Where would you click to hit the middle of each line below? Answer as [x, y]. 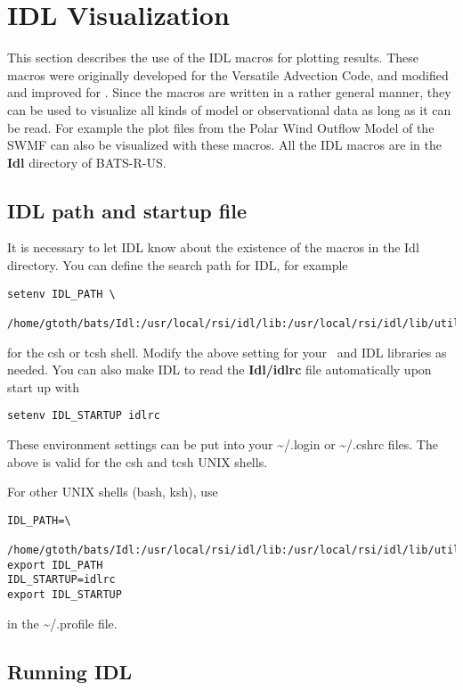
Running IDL [70, 671]
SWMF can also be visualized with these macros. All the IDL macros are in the [224, 145]
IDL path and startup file [127, 210]
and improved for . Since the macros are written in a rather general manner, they [229, 92]
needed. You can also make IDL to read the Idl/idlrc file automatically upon [219, 370]
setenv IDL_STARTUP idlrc [84, 416]
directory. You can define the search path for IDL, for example [178, 265]
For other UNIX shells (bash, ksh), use [113, 492]
